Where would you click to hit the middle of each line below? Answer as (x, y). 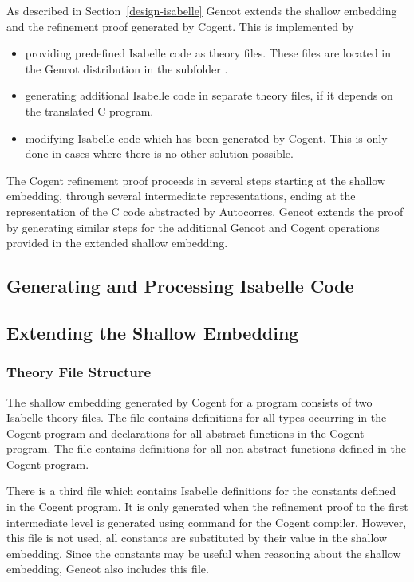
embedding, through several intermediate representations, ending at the (181, 196)
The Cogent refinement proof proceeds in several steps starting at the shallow (196, 180)
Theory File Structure (79, 372)
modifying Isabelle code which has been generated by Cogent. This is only (206, 138)
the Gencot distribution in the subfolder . (126, 68)
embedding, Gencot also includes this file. (108, 569)
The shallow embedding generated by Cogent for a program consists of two (189, 401)
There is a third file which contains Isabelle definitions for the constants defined (201, 491)
